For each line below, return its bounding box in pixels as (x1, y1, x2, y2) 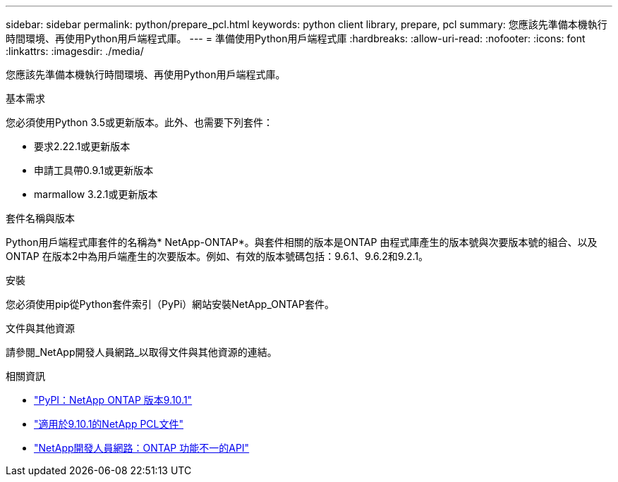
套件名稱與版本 (6, 212, 75, 224)
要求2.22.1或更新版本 (34, 140, 131, 152)
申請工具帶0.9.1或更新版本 (34, 164, 154, 176)
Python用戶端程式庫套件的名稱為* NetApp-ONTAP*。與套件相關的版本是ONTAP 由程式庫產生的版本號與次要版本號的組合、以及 (6, 236, 598, 248)
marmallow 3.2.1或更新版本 (34, 188, 158, 200)
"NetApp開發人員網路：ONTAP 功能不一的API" (34, 442, 250, 454)
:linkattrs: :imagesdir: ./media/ (6, 45, 144, 57)
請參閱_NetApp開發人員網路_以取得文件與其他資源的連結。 (6, 346, 277, 358)
